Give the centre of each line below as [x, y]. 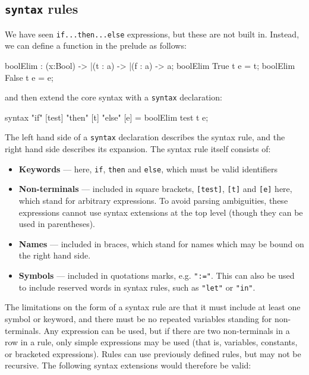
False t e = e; [29, 77]
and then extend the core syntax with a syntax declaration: [113, 97]
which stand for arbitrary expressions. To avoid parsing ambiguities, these [153, 201]
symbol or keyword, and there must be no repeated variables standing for [138, 318]
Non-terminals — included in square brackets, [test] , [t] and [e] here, [155, 189]
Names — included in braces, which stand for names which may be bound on [161, 243]
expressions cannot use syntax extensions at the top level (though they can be [161, 212]
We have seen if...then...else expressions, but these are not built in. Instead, [152, 34]
